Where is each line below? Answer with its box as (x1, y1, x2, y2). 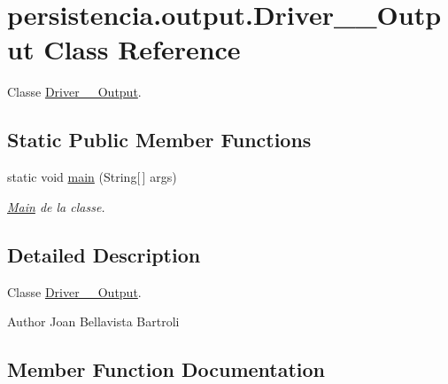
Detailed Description (7, 240, 201, 268)
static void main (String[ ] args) (7, 168, 177, 186)
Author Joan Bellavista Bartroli (7, 312, 180, 331)
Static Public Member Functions (7, 126, 312, 153)
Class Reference (43, 31, 241, 67)
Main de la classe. (7, 197, 105, 216)
